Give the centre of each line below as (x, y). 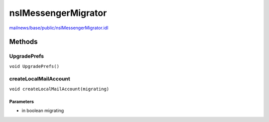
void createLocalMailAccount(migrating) (59, 89)
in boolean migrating (43, 111)
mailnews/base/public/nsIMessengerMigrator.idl (59, 28)
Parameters (22, 101)
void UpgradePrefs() (34, 66)
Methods (23, 42)
